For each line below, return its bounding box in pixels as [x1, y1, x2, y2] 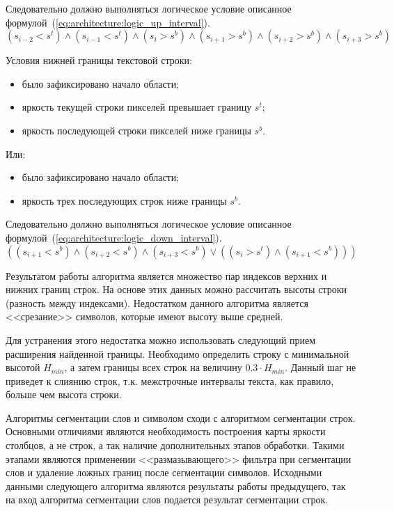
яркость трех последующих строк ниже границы [22, 193, 227, 207]
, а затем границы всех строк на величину [64, 360, 242, 375]
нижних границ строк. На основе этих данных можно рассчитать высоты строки [6, 282, 347, 297]
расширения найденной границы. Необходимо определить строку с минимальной [6, 346, 349, 361]
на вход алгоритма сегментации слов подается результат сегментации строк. [6, 492, 329, 507]
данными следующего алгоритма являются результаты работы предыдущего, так [6, 478, 346, 493]
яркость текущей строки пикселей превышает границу [22, 100, 252, 114]
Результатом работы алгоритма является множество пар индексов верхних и [6, 268, 327, 283]
